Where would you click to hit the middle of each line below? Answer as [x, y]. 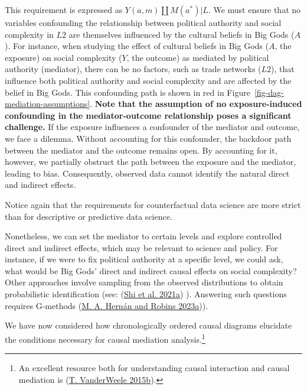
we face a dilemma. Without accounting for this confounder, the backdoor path [148, 138]
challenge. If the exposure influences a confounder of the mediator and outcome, [152, 127]
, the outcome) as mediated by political [198, 57]
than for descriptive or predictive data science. [89, 216]
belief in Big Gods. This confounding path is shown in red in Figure [128, 92]
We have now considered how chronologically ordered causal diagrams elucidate [148, 325]
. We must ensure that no [254, 9]
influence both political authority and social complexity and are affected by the [148, 80]
